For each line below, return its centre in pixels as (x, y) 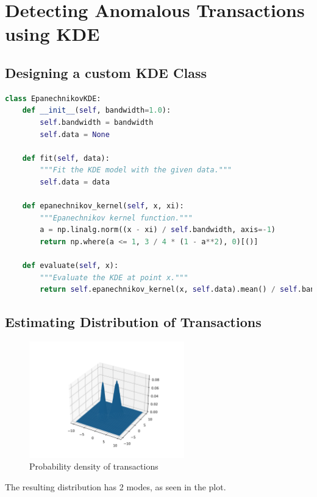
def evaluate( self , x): (70, 266)
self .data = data (75, 182)
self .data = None (75, 134)
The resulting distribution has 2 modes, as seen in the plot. (116, 487)
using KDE (52, 34)
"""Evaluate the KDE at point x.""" (114, 277)
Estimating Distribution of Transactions (133, 322)
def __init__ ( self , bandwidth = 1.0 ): (97, 111)
